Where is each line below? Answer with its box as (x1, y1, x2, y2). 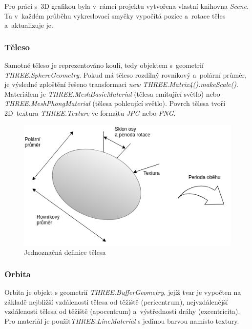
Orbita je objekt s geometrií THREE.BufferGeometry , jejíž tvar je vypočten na (4, 287, 241, 297)
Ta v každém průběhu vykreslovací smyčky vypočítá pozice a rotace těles (4, 10, 226, 21)
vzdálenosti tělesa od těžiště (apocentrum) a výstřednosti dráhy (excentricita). (4, 306, 240, 316)
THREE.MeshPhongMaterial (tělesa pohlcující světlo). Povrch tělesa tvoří (4, 98, 226, 108)
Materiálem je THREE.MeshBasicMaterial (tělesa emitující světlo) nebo (4, 88, 220, 99)
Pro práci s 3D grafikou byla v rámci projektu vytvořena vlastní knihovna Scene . (4, 1, 249, 11)
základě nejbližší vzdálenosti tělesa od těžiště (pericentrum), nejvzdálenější (4, 296, 228, 307)
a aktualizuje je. (4, 20, 53, 30)
